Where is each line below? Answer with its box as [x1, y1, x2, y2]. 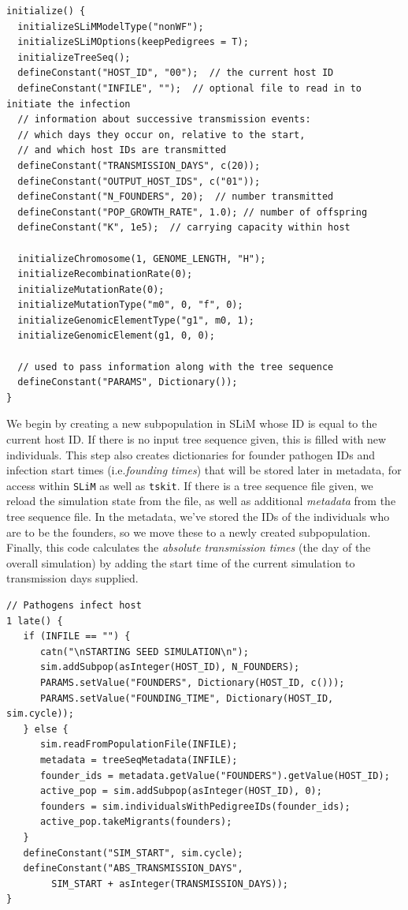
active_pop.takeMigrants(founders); [39, 816, 232, 828]
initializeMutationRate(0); [17, 283, 165, 295]
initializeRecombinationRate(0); [17, 268, 193, 280]
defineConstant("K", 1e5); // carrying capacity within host [17, 222, 351, 234]
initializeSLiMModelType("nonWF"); [17, 21, 204, 32]
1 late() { [6, 615, 63, 627]
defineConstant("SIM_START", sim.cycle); [23, 847, 243, 859]
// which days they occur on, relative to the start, [17, 129, 306, 140]
